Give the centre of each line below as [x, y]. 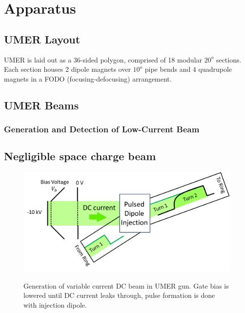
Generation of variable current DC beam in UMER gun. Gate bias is [126, 285]
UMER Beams [41, 105]
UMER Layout [42, 39]
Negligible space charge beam [80, 156]
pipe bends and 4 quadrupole [188, 69]
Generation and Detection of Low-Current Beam [102, 129]
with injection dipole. [55, 304]
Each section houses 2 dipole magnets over [67, 69]
